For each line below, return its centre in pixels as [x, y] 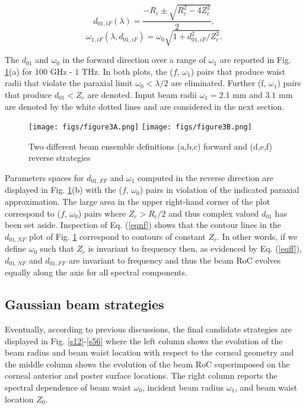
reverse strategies [60, 158]
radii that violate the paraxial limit [69, 83]
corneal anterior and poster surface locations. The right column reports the [141, 375]
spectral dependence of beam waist [68, 387]
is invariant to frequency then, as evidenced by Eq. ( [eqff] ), [195, 248]
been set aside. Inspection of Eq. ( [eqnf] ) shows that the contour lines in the [143, 225]
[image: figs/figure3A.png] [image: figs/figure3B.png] [140, 127]
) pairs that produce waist [238, 71]
